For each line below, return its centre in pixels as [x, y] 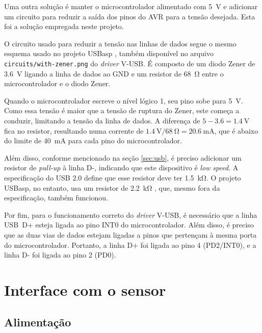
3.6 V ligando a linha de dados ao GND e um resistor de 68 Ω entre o [114, 73]
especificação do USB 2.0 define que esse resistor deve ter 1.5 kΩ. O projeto [123, 177]
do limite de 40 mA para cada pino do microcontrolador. [93, 140]
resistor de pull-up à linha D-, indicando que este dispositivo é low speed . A [121, 168]
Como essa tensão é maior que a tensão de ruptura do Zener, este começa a [122, 110]
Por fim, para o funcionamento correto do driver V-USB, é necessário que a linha [131, 214]
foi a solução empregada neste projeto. [64, 26]
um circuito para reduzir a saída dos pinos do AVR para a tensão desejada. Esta [130, 16]
